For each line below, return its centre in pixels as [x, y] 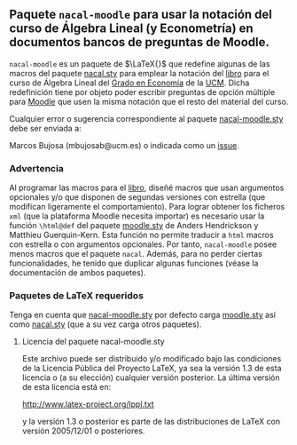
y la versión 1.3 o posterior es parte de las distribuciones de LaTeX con [151, 422]
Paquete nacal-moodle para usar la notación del [141, 15]
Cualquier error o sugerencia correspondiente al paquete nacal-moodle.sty [146, 118]
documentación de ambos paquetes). [78, 273]
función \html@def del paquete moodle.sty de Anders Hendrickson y [134, 226]
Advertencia [36, 168]
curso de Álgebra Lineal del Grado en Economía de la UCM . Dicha [129, 83]
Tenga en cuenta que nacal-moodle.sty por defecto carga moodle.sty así [143, 315]
